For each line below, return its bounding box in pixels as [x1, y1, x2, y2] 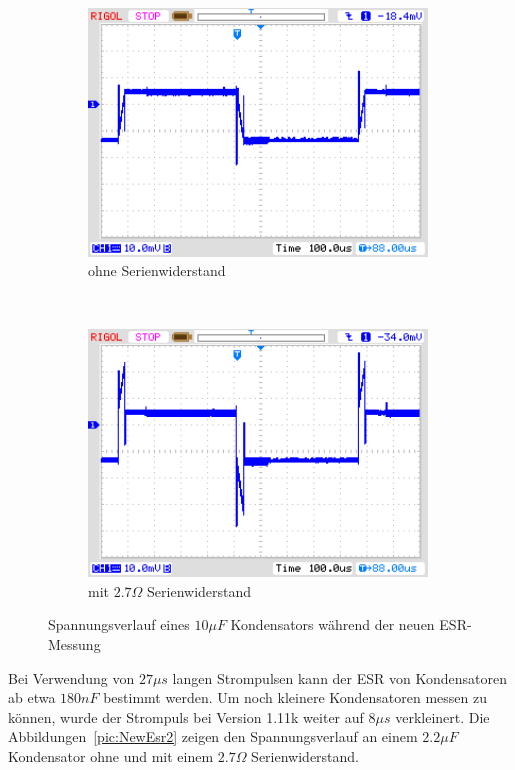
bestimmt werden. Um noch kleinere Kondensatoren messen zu [103, 687, 488, 708]
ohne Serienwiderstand [88, 260, 226, 281]
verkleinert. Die [395, 706, 490, 727]
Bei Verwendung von [8, 667, 135, 688]
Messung [48, 634, 101, 655]
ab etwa [8, 687, 56, 708]
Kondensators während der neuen [230, 614, 435, 635]
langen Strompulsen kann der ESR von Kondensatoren [172, 667, 507, 688]
